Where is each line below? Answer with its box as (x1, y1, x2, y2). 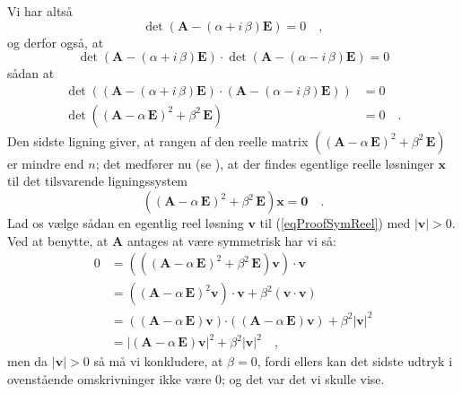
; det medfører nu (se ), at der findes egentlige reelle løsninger (95, 153, 434, 172)
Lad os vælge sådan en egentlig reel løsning (7, 214, 244, 232)
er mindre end (7, 153, 84, 172)
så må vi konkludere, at (93, 352, 223, 371)
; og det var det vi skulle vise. (222, 369, 385, 388)
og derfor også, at (7, 32, 104, 51)
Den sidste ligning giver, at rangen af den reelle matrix (7, 131, 309, 150)
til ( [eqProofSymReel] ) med (259, 214, 411, 232)
